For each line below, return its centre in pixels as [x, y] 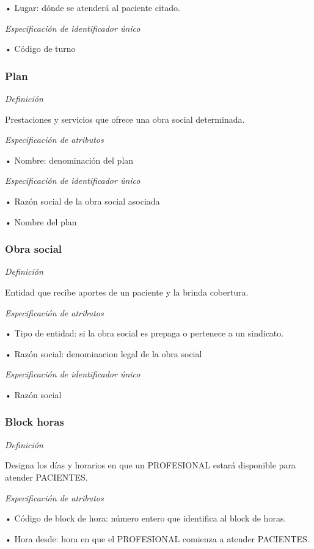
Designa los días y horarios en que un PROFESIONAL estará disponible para [150, 465]
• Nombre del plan [41, 221]
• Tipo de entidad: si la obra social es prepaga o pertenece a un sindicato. [144, 333]
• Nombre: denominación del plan [69, 160]
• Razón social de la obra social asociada [82, 201]
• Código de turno [40, 49]
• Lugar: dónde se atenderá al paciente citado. [93, 7]
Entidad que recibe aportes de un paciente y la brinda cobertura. [127, 292]
